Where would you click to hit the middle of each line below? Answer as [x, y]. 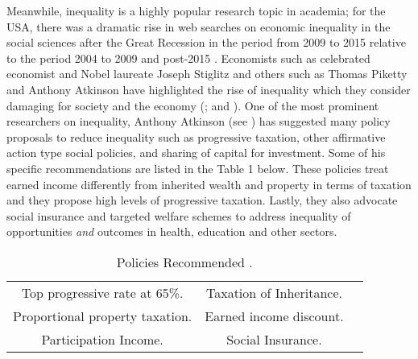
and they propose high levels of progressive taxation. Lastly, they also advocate [202, 200]
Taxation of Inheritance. [274, 292]
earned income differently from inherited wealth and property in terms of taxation [209, 184]
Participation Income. [102, 339]
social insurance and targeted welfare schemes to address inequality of [179, 215]
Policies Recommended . [184, 262]
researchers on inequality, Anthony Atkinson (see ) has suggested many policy [199, 121]
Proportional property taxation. [103, 316]
